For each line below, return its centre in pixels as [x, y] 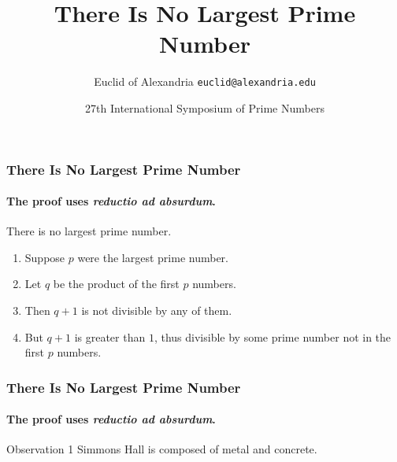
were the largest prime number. [153, 257]
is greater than [110, 336]
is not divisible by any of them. [157, 310]
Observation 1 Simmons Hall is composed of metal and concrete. [162, 449]
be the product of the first [116, 284]
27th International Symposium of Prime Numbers [205, 107]
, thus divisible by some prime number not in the [273, 336]
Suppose [45, 257]
